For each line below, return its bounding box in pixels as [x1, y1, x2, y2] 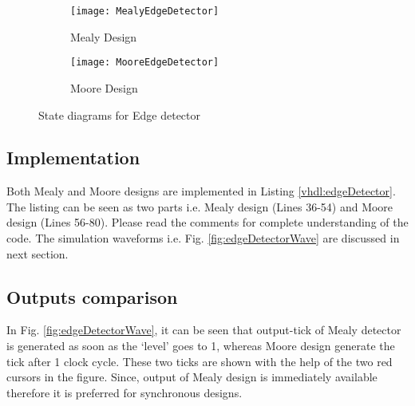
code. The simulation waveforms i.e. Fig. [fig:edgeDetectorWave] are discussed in [6, 230, 400, 246]
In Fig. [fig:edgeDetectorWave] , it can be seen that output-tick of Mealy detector [6, 321, 401, 338]
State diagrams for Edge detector [38, 106, 200, 123]
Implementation [6, 145, 140, 170]
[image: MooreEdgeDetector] [70, 57, 219, 69]
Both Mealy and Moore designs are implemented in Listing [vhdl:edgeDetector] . [6, 183, 396, 199]
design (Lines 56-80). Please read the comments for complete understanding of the [6, 214, 409, 231]
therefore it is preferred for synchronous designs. [6, 384, 243, 400]
